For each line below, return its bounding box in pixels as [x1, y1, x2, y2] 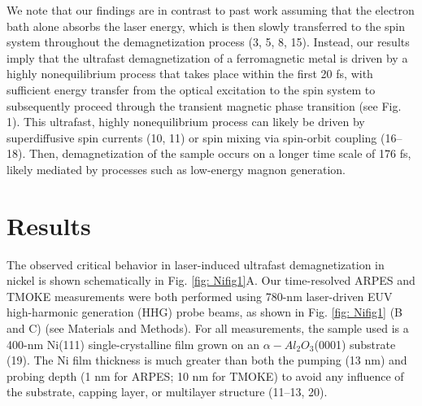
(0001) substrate [314, 335, 396, 352]
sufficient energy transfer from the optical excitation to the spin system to [7, 81, 376, 98]
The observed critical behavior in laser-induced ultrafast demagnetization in [7, 255, 385, 273]
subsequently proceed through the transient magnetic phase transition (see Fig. [7, 97, 402, 114]
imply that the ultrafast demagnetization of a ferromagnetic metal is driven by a [7, 49, 408, 66]
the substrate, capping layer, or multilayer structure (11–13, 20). [7, 383, 328, 400]
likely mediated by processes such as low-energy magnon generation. [7, 160, 346, 177]
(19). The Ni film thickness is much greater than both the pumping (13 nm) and [7, 351, 407, 369]
